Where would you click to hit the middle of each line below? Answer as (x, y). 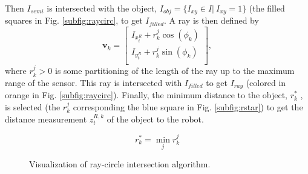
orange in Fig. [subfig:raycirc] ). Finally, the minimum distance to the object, (146, 95)
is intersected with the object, (102, 8)
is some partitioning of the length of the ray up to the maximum (175, 71)
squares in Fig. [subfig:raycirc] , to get (74, 20)
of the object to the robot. (155, 119)
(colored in (266, 82)
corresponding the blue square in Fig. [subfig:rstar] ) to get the (188, 106)
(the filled (267, 8)
